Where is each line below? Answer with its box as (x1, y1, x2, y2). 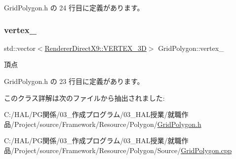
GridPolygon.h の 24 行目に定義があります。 (4, 2, 144, 12)
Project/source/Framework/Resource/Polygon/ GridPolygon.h (14, 119, 201, 129)
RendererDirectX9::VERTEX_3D (44, 42, 147, 53)
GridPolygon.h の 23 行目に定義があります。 (4, 76, 144, 86)
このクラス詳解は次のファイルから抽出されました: (4, 92, 165, 103)
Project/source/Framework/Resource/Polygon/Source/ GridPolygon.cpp (14, 145, 232, 155)
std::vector (4, 42, 36, 53)
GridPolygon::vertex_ (158, 42, 224, 53)
